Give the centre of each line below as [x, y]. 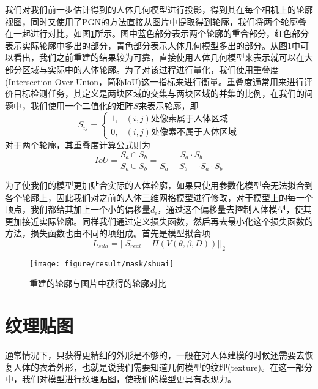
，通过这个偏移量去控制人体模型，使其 [235, 209]
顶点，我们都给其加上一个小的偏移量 [78, 209]
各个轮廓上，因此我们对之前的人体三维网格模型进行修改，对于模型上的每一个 [159, 197]
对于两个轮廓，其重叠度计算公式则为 [78, 144]
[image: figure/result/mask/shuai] [102, 264]
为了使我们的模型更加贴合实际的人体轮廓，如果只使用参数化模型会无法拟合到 [159, 185]
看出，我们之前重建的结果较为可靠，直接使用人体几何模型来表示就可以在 [159, 57]
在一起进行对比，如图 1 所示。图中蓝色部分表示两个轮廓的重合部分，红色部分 [157, 33]
